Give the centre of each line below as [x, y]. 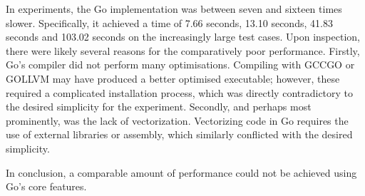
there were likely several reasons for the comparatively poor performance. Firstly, [183, 50]
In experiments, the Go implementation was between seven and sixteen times [174, 9]
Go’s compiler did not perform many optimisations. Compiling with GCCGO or [180, 65]
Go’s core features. [46, 186]
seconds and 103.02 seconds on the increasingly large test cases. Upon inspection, [183, 37]
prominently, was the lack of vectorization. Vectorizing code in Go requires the [177, 120]
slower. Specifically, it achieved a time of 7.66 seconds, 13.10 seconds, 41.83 [169, 22]
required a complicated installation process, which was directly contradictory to [180, 92]
